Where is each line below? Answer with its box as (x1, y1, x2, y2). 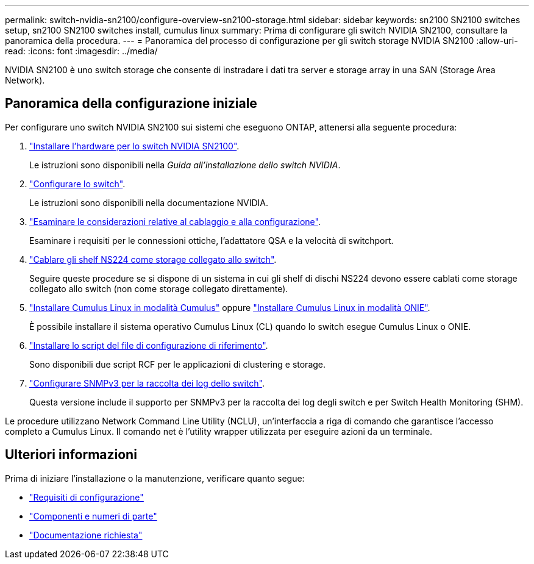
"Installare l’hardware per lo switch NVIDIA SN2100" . (29, 140, 240, 151)
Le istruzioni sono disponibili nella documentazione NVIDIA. (29, 197, 268, 208)
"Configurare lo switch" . (29, 178, 126, 189)
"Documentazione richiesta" (29, 529, 143, 540)
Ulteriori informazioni (5, 447, 137, 463)
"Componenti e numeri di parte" (29, 510, 157, 521)
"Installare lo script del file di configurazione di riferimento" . (29, 340, 268, 351)
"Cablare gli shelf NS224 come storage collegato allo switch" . (29, 254, 277, 265)
